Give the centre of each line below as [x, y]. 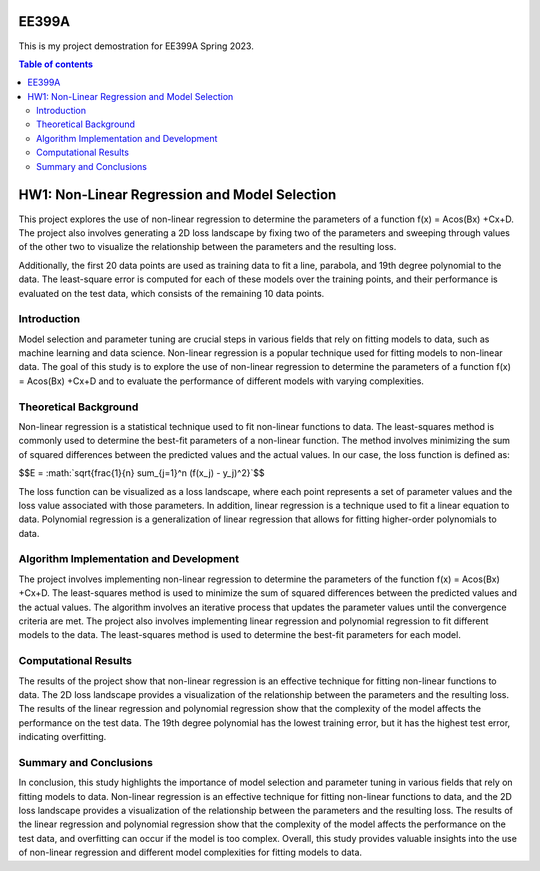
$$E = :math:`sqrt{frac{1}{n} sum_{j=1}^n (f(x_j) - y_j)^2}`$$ [141, 473]
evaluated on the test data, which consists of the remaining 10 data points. [171, 293]
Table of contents [56, 64]
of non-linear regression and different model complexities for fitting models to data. [190, 852]
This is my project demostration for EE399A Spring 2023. [136, 46]
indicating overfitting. [62, 737]
